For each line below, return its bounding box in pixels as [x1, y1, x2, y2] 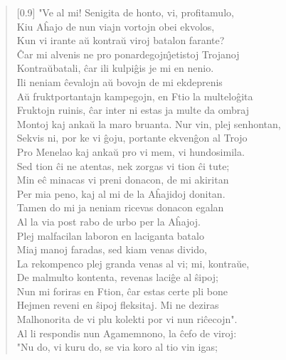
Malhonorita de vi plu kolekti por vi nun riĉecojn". [16, 312, 238, 327]
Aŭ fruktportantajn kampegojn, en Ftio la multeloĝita [16, 88, 253, 103]
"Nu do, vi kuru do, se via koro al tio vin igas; [16, 339, 218, 354]
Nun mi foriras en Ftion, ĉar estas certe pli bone [16, 283, 228, 298]
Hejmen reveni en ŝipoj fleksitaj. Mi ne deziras [16, 297, 219, 312]
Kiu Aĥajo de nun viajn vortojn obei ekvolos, [16, 18, 215, 33]
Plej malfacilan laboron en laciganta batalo [16, 228, 204, 243]
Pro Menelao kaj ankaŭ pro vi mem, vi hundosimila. [16, 144, 245, 159]
